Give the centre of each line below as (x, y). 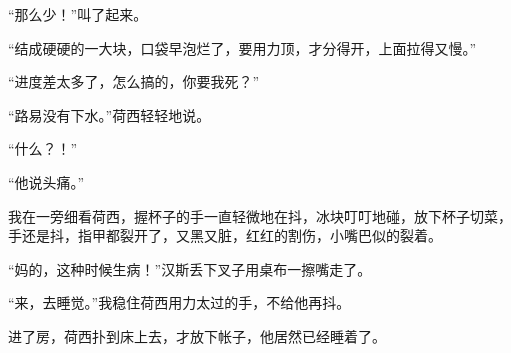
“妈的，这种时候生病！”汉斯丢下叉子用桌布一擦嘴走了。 (190, 268)
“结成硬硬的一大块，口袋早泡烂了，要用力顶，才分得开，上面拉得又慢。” (242, 47)
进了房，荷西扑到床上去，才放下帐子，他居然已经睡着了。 (197, 335)
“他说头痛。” (46, 181)
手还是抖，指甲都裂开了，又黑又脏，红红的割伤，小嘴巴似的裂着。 (225, 235)
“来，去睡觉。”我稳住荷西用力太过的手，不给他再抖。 (179, 302)
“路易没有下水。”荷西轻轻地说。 (109, 114)
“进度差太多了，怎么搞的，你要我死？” (134, 81)
